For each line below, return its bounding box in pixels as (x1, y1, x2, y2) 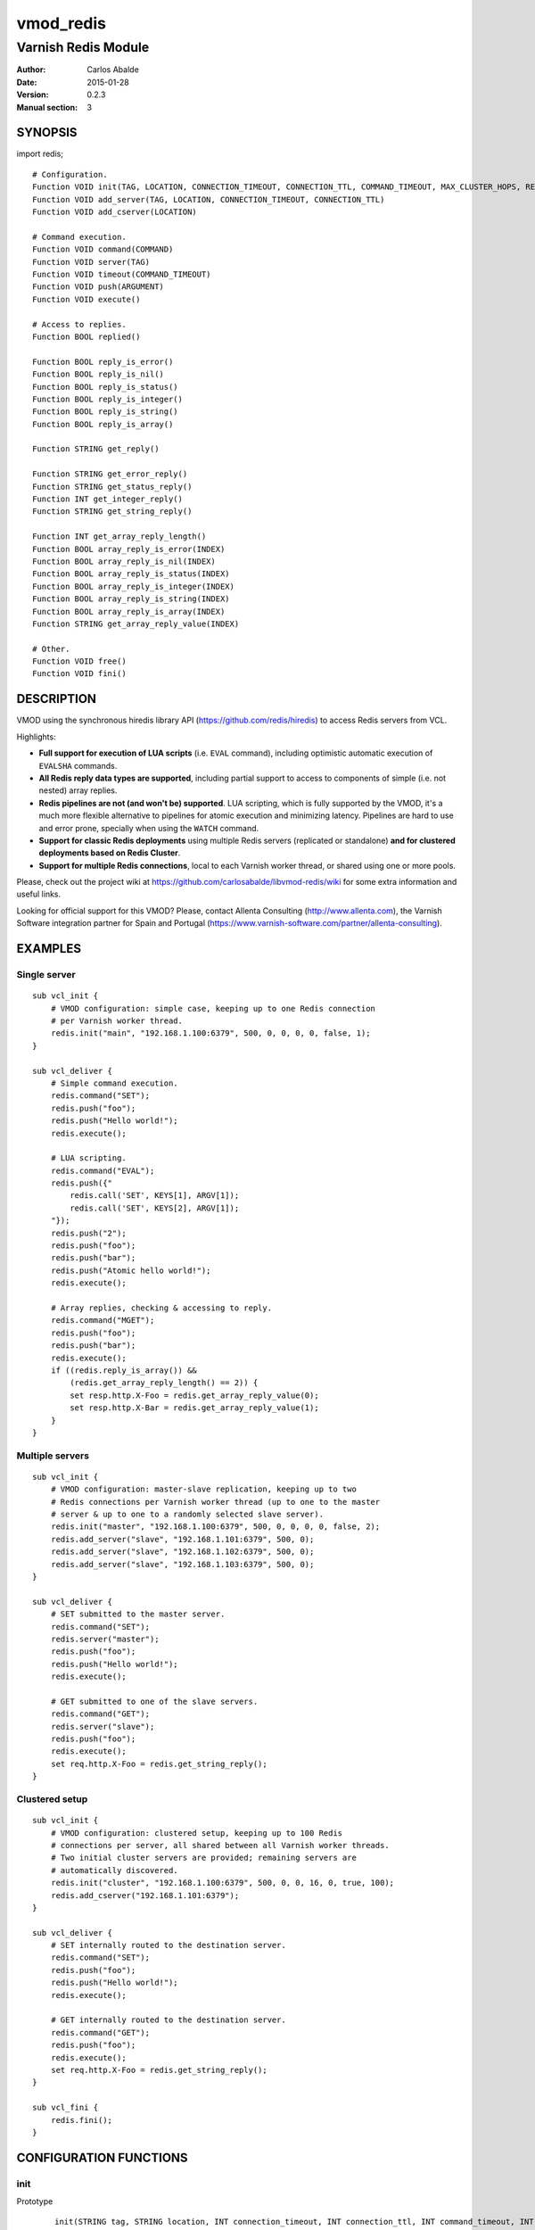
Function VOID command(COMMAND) (32, 244, 174, 254)
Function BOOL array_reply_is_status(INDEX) (32, 569, 231, 579)
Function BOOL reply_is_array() (32, 419, 174, 429)
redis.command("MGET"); (50, 1316, 155, 1326)
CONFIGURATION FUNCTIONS (16, 2150, 188, 2165)
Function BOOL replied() (32, 331, 141, 342)
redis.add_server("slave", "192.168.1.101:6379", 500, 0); (50, 1534, 315, 1544)
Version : (16, 89, 49, 100)
